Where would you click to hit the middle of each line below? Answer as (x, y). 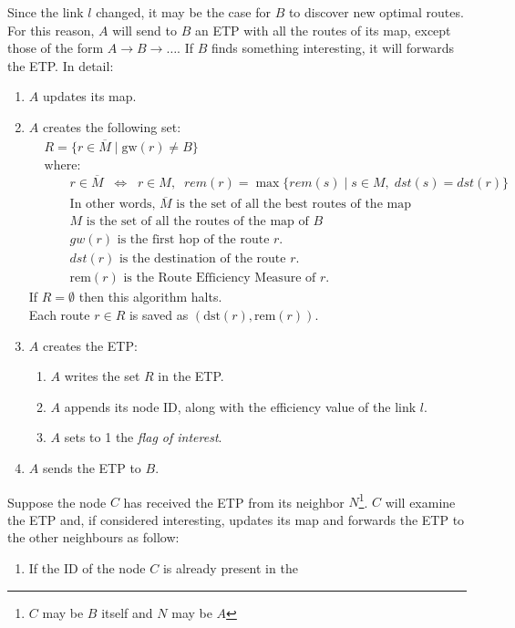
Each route (59, 315)
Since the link (46, 12)
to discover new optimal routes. (376, 12)
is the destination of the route (202, 259)
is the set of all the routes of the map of (197, 222)
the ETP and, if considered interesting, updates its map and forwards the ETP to (236, 519)
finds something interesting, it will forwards (333, 48)
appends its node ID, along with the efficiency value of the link (240, 406)
